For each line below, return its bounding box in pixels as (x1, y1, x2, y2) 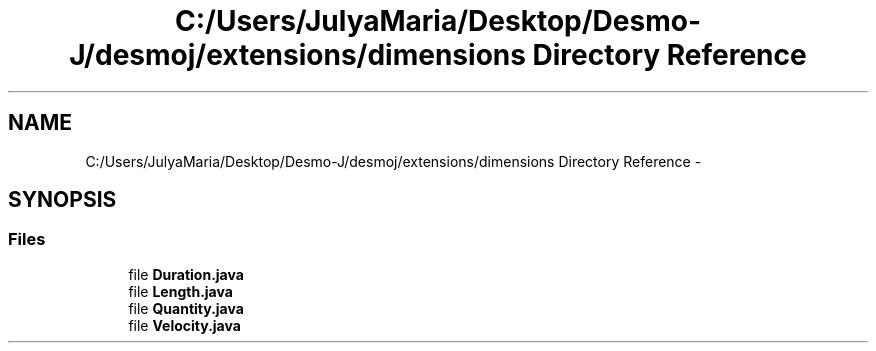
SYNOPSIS (8, 187, 117, 213)
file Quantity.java (128, 299, 244, 317)
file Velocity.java (128, 316, 241, 334)
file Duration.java (128, 265, 244, 283)
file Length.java (128, 282, 233, 300)
